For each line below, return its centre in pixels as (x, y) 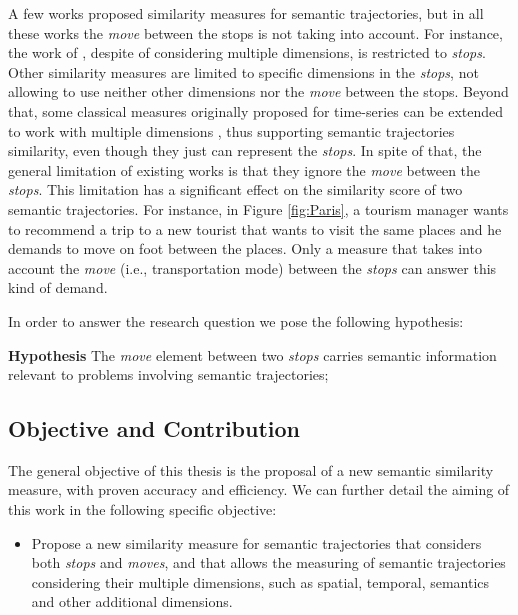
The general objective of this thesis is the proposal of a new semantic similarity (251, 469)
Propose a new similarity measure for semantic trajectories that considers (256, 542)
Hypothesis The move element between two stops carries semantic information (252, 354)
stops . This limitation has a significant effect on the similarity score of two (235, 189)
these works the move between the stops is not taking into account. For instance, (255, 32)
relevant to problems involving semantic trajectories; (168, 374)
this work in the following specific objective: (142, 509)
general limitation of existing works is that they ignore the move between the (244, 169)
